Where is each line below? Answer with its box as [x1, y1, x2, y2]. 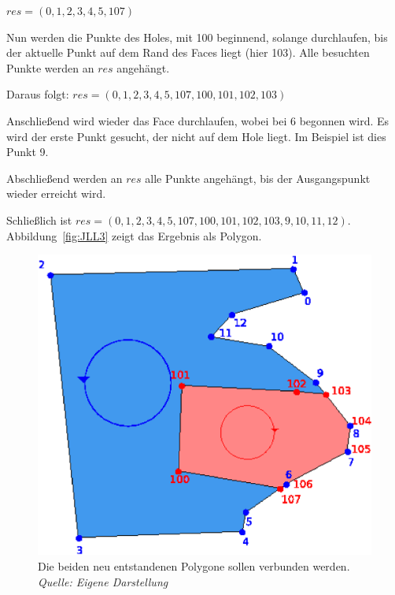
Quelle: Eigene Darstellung [38, 573, 168, 589]
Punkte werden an [6, 59, 94, 76]
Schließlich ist [6, 211, 72, 228]
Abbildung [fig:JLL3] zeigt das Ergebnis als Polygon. [6, 227, 262, 244]
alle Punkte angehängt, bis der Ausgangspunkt [145, 169, 371, 186]
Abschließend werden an [6, 169, 123, 186]
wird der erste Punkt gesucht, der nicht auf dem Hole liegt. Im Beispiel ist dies [6, 128, 386, 144]
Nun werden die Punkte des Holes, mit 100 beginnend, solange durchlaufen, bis [6, 28, 388, 45]
